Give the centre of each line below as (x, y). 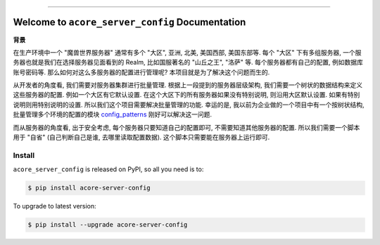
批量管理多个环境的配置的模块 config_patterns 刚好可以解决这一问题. (113, 114)
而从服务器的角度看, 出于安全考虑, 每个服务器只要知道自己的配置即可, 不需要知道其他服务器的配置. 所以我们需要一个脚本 (186, 127)
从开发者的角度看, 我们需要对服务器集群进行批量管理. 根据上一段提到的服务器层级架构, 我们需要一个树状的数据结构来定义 (188, 85)
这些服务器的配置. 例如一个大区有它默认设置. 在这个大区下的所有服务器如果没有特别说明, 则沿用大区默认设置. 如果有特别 (186, 95)
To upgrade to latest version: (55, 206)
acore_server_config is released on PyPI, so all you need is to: (108, 169)
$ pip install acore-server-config (89, 188)
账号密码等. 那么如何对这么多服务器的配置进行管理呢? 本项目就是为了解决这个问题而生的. (141, 72)
